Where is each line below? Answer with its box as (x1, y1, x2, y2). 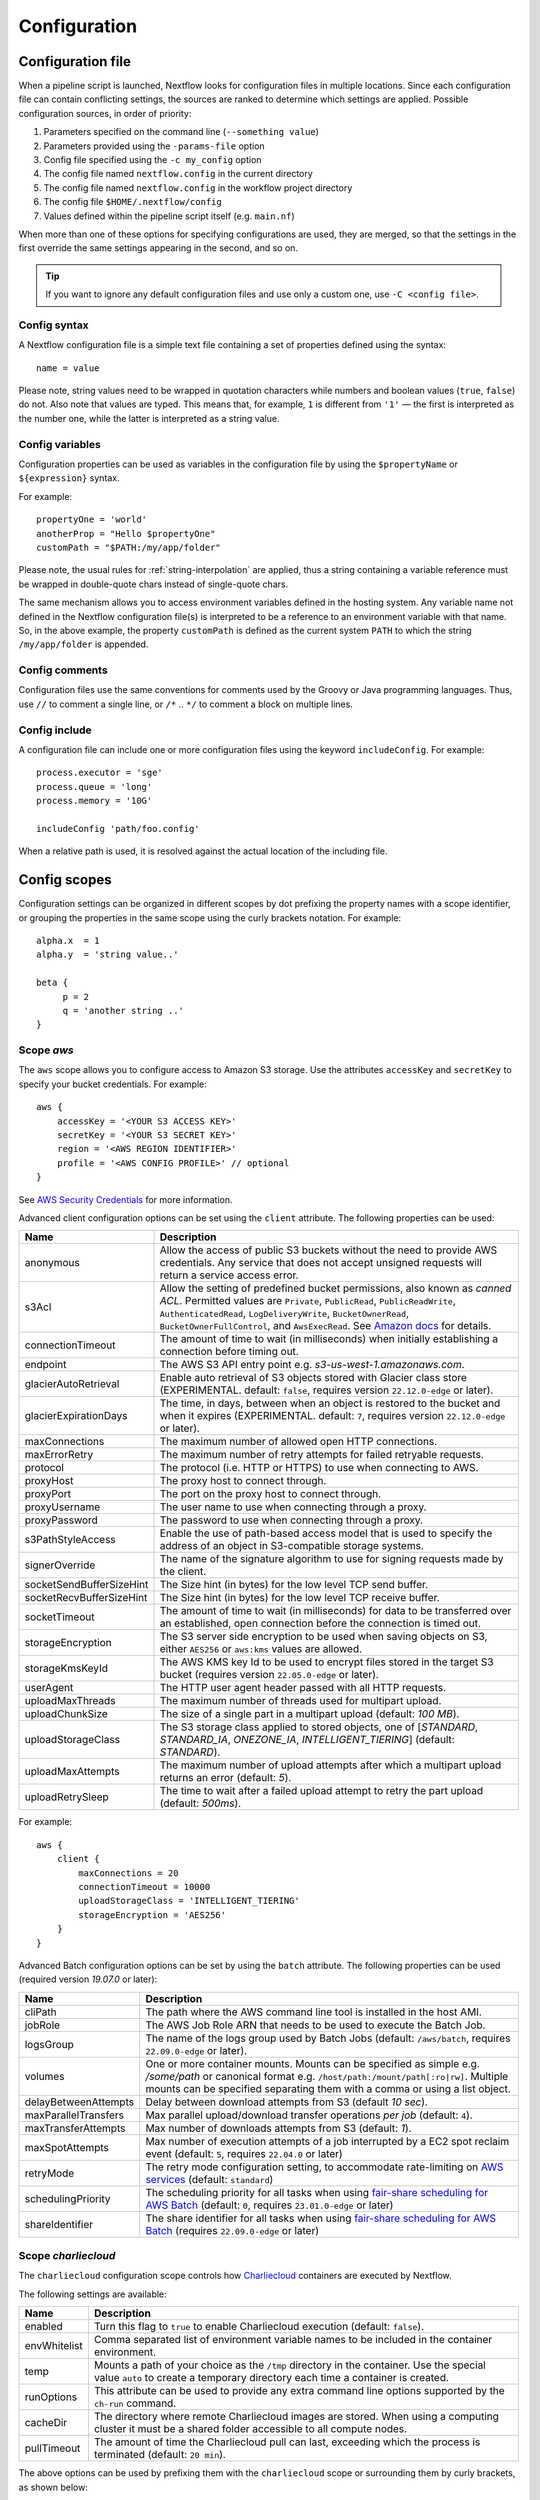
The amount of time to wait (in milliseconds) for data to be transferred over (159, 1604, 512, 1618)
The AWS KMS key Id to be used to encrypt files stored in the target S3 (159, 1655, 494, 1669)
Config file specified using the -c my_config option (43, 154, 262, 166)
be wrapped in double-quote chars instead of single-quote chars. (18, 578, 289, 590)
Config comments (18, 663, 109, 677)
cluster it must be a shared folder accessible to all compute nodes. (93, 2422, 408, 2436)
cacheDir (24, 2416, 68, 2430)
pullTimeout (24, 2441, 81, 2455)
